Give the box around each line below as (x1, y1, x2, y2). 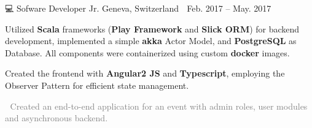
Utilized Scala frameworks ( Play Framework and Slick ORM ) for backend (5, 22, 300, 35)
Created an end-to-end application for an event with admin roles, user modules (10, 99, 308, 112)
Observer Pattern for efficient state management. (5, 78, 189, 91)
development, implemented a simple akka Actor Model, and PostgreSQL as (5, 34, 297, 47)
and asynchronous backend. (5, 111, 108, 124)
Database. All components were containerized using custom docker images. (5, 46, 290, 59)
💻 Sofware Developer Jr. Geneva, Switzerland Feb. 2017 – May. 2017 (5, 2, 271, 14)
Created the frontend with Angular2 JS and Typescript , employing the (5, 67, 285, 80)
